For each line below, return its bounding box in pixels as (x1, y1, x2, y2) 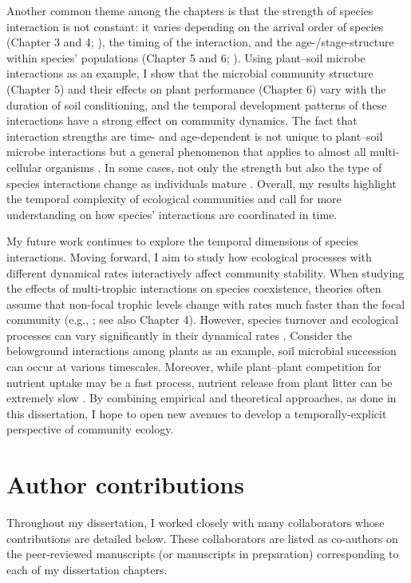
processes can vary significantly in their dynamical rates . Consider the (6, 326, 353, 343)
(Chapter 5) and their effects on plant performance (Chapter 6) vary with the (6, 80, 386, 97)
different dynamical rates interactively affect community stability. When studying (6, 264, 405, 281)
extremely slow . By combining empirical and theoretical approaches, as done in (6, 389, 397, 406)
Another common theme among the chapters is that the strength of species (6, 2, 373, 18)
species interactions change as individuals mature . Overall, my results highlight (6, 174, 397, 191)
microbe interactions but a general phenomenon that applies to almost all (6, 143, 366, 160)
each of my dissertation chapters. (6, 561, 168, 577)
